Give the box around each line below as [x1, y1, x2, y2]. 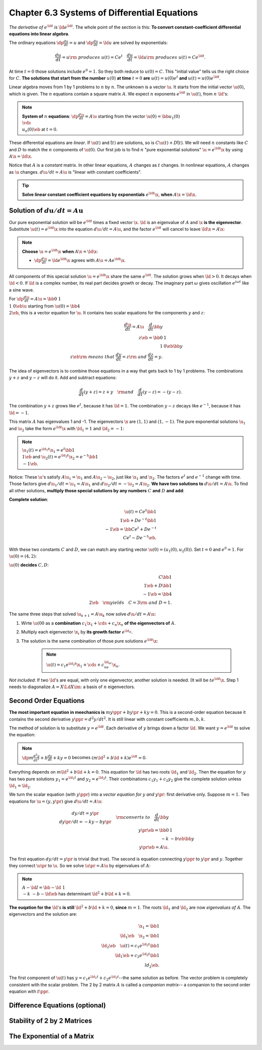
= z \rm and [122, 354, 147, 359]
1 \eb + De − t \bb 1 [119, 517, 157, 523]
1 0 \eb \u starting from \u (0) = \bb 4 [9, 303, 80, 309]
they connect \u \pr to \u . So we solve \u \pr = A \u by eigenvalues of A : [9, 863, 151, 869]
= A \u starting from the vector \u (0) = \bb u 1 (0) [84, 113, 180, 120]
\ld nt [104, 660, 112, 665]
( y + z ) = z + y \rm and [83, 389, 134, 395]
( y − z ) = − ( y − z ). [142, 389, 182, 395]
